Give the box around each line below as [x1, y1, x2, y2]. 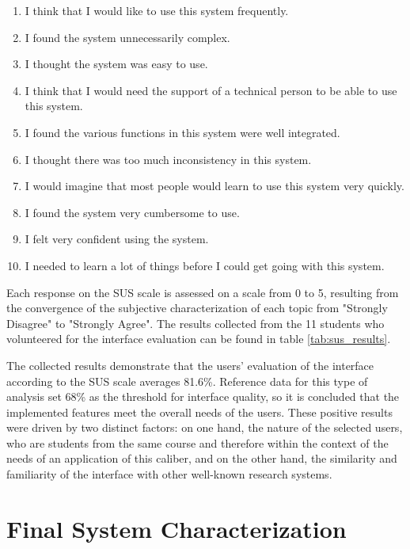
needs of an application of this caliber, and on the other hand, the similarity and [6, 450, 397, 467]
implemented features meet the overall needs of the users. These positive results [6, 403, 393, 420]
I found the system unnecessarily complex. [25, 29, 230, 45]
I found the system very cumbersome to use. [25, 204, 240, 220]
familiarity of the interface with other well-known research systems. [6, 466, 332, 482]
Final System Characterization [6, 512, 347, 544]
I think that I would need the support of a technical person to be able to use [25, 82, 397, 98]
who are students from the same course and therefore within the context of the [6, 434, 389, 451]
